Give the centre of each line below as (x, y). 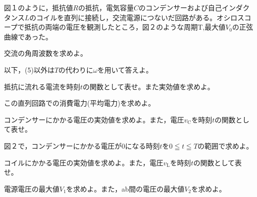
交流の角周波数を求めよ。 (46, 53)
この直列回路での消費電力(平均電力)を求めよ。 (79, 103)
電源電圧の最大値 (32, 188)
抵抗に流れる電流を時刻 (42, 86)
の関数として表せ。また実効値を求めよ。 (149, 86)
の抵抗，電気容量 (106, 7)
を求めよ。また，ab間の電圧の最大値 (125, 188)
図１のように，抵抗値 (39, 7)
